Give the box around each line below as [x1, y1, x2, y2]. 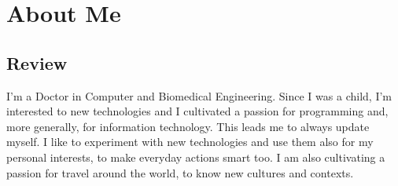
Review [6, 50, 68, 75]
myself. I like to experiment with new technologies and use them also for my [6, 133, 374, 150]
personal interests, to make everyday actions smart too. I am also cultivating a [6, 148, 385, 165]
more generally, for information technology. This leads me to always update [6, 118, 370, 134]
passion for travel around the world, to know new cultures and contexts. [6, 164, 354, 181]
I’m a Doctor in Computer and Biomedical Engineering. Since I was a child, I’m [6, 87, 392, 104]
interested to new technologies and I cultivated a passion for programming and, [6, 103, 389, 119]
